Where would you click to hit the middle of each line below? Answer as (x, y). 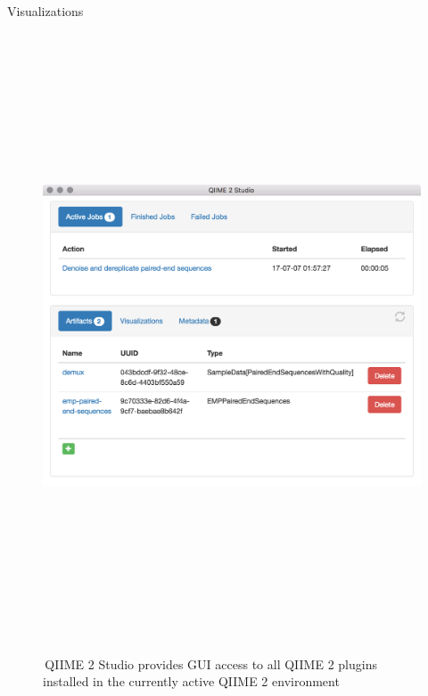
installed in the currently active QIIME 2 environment (191, 681)
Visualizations (45, 11)
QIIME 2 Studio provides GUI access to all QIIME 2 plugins (211, 663)
